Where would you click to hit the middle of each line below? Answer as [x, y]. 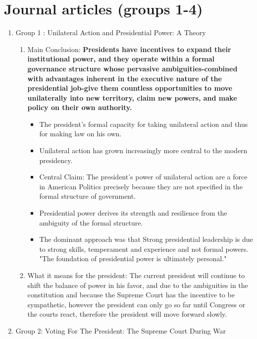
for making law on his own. [80, 134]
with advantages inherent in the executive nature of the [125, 78]
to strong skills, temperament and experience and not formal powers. [144, 249]
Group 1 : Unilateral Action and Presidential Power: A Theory [111, 32]
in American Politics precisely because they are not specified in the [141, 186]
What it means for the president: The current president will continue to [136, 275]
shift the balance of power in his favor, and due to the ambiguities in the [138, 285]
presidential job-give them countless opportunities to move [130, 88]
